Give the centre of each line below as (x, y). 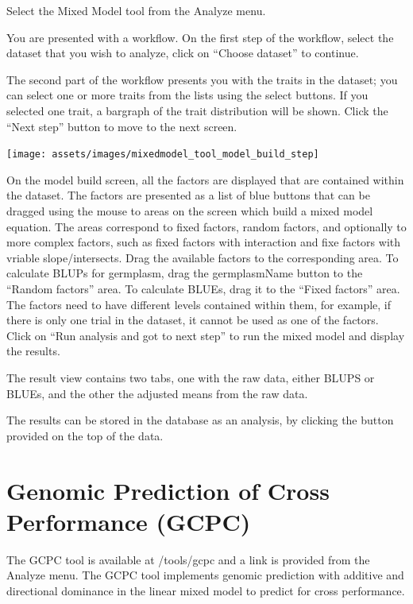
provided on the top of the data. (85, 435)
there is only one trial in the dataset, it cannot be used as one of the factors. (193, 320)
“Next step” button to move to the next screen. (122, 126)
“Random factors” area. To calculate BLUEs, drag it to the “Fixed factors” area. (203, 288)
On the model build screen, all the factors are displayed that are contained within (205, 179)
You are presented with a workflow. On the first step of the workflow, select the (200, 37)
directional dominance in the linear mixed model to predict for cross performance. (206, 590)
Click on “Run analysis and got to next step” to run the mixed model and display (206, 335)
